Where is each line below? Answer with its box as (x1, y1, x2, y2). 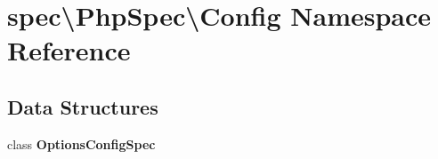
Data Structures (7, 92, 158, 120)
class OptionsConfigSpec (7, 134, 156, 153)
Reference (7, 32, 131, 68)
